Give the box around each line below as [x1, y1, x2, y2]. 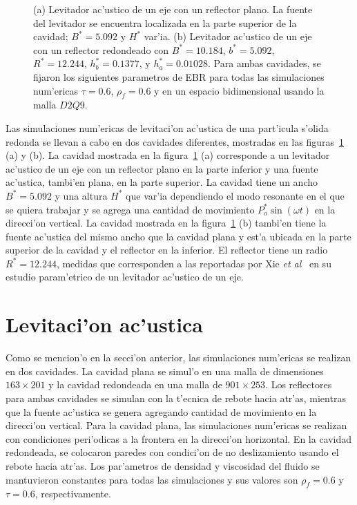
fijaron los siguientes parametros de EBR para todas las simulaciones [33, 69, 325, 84]
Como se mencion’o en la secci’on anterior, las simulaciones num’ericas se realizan [6, 350, 351, 365]
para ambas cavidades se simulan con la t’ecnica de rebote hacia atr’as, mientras [6, 390, 346, 405]
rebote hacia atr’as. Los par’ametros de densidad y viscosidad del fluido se [6, 458, 320, 473]
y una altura [55, 188, 108, 202]
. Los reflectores [265, 377, 332, 392]
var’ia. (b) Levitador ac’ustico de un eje [144, 29, 312, 44]
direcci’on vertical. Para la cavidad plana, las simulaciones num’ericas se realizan [6, 418, 347, 432]
